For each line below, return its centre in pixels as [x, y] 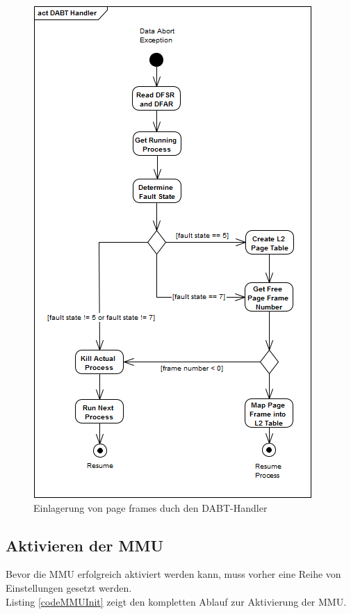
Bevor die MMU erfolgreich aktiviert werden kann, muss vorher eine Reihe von [173, 574]
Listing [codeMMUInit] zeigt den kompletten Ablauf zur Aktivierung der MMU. [176, 601]
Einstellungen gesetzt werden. [69, 587]
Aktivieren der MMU [85, 545]
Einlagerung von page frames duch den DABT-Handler [150, 507]
